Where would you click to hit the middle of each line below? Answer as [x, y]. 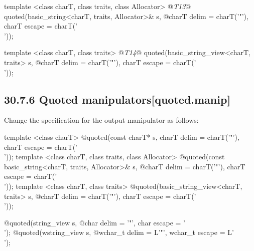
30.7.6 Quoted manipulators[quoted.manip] [117, 99]
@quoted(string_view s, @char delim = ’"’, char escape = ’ [95, 222]
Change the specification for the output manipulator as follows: [101, 120]
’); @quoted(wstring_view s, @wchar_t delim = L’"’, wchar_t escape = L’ [119, 232]
